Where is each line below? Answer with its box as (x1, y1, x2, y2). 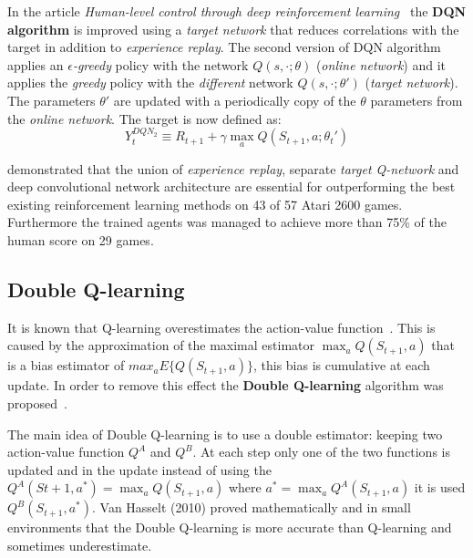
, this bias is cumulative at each (252, 356, 430, 375)
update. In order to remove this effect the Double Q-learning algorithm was (7, 376, 444, 395)
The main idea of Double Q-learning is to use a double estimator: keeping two (7, 424, 443, 443)
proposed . (7, 393, 67, 412)
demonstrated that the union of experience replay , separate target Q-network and (7, 159, 459, 178)
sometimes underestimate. (7, 535, 152, 554)
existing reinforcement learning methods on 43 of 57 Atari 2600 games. (7, 194, 403, 213)
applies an (7, 55, 64, 74)
